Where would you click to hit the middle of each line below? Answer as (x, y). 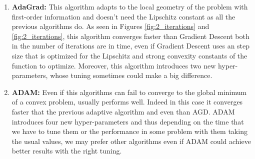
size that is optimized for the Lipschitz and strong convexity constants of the (129, 55)
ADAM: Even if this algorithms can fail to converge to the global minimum (129, 92)
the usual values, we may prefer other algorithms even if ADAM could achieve (131, 141)
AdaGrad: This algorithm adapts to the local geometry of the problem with (130, 6)
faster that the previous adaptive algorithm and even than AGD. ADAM (123, 111)
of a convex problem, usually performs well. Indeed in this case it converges (127, 102)
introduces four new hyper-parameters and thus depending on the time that (128, 121)
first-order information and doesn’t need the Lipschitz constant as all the (123, 16)
